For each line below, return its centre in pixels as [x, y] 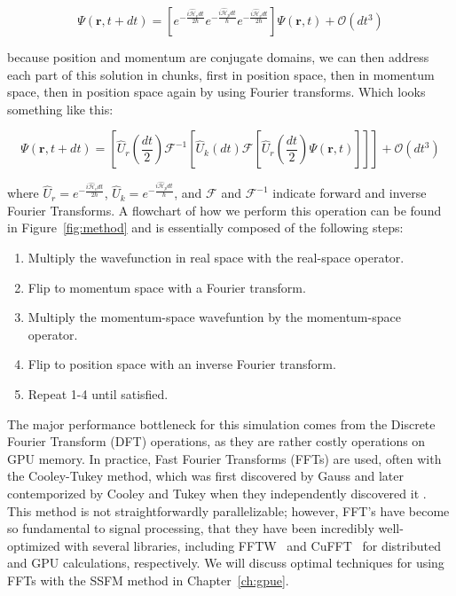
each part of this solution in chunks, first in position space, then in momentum [221, 74]
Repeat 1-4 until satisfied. [98, 394]
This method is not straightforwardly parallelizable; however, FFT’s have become [228, 510]
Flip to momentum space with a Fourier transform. [167, 287]
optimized [34, 545]
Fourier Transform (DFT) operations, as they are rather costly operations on [216, 441]
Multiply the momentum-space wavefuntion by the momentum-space [214, 317]
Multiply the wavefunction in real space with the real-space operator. [216, 258]
